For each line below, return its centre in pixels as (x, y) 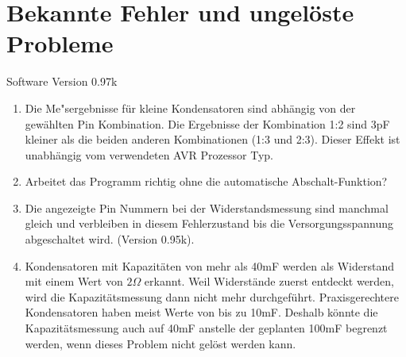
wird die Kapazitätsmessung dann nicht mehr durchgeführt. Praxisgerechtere (212, 296)
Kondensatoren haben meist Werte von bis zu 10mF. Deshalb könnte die (201, 312)
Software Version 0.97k (62, 81)
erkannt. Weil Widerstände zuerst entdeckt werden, (269, 281)
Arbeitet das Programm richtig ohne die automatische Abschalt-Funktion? (206, 181)
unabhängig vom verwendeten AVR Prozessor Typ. (149, 154)
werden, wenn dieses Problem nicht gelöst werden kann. (160, 343)
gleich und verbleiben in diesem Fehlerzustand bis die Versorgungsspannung (209, 223)
